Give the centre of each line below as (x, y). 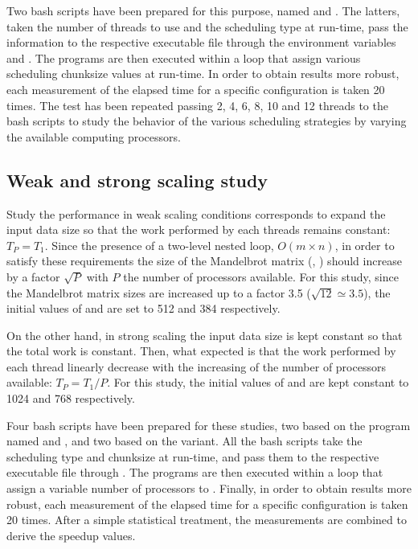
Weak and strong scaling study (137, 180)
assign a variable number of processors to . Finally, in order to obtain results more (209, 488)
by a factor (33, 276)
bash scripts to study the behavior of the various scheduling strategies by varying (207, 121)
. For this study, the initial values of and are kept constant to (258, 382)
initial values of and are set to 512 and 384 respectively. (143, 308)
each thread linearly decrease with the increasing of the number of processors (196, 366)
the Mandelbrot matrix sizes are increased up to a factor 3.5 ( (159, 292)
